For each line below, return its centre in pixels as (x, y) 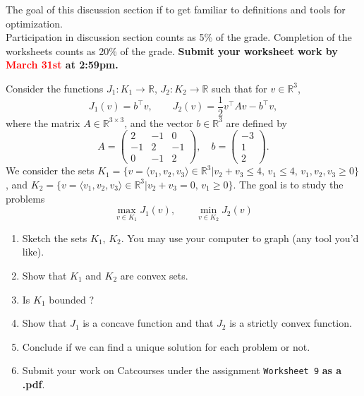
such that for (239, 88)
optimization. (34, 23)
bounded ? (72, 299)
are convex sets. (154, 275)
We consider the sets (50, 170)
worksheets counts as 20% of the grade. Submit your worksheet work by (172, 50)
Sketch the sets (55, 238)
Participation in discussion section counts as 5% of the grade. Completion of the (179, 37)
